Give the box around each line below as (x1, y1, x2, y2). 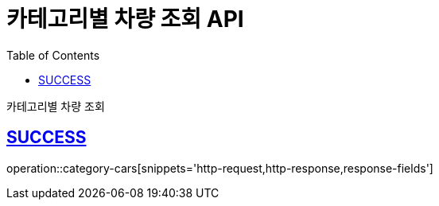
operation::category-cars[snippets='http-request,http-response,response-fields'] (6, 161, 433, 175)
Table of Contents (6, 48, 100, 62)
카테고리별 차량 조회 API (6, 6, 244, 33)
